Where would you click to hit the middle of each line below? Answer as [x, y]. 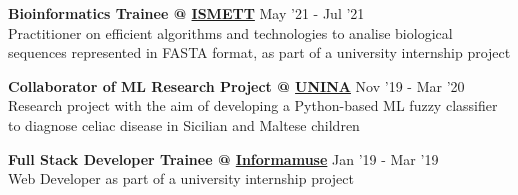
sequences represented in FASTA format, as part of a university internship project [259, 52]
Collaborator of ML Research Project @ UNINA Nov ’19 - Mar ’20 [236, 85]
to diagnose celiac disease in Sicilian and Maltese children [184, 124]
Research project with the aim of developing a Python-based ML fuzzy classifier [253, 105]
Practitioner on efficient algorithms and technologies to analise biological [230, 32]
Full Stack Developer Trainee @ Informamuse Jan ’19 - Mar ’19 [223, 158]
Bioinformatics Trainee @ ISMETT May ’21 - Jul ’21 [186, 13]
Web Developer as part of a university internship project [181, 178]
